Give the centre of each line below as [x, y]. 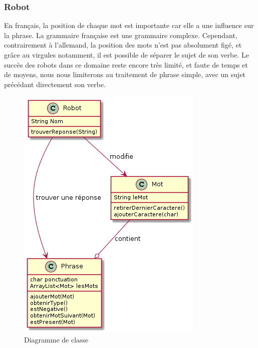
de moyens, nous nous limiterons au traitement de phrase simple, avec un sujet [125, 74]
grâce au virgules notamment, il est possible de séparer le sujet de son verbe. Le [126, 55]
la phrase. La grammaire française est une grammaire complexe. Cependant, [121, 35]
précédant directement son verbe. [55, 84]
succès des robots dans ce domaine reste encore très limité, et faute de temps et [126, 64]
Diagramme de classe [56, 339]
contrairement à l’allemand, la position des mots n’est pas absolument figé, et [123, 45]
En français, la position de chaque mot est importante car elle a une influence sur [129, 25]
